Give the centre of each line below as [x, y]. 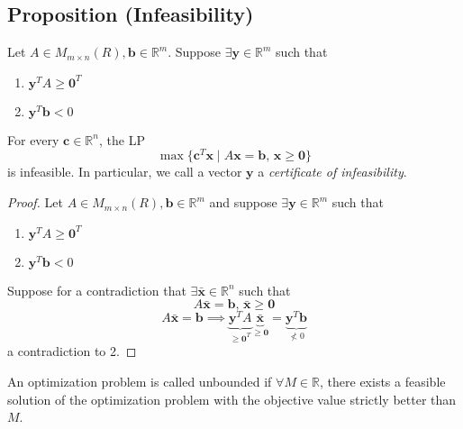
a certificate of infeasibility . [332, 172]
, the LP [122, 139]
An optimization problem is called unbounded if [140, 381]
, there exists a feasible [383, 381]
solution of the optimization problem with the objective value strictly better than [232, 399]
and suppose [243, 202]
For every [33, 139]
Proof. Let [35, 202]
